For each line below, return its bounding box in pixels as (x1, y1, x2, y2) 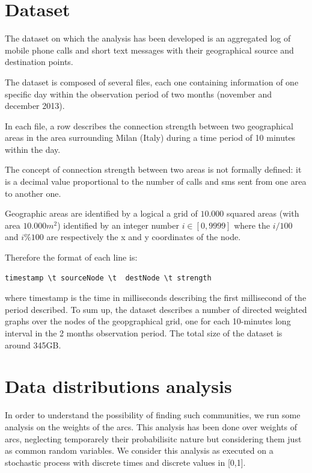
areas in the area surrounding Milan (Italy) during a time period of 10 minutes (5, 131, 296, 144)
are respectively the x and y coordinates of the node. (46, 230, 241, 243)
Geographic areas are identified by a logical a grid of (5, 207, 198, 220)
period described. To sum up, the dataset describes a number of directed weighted (5, 303, 307, 315)
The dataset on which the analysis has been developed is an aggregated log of (5, 32, 291, 45)
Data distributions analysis (5, 374, 232, 398)
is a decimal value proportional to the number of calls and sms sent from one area (5, 175, 307, 188)
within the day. (5, 143, 61, 155)
